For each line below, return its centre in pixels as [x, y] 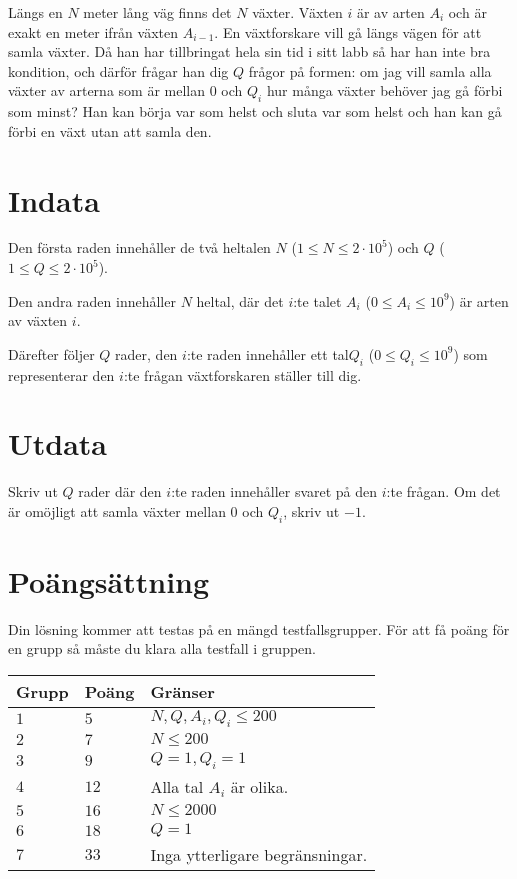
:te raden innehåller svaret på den [274, 491]
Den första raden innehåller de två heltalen [139, 247]
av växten [38, 320]
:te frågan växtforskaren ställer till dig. [242, 374]
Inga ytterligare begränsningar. [259, 855]
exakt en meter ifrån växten [93, 31]
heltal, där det [240, 300]
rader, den [146, 353]
